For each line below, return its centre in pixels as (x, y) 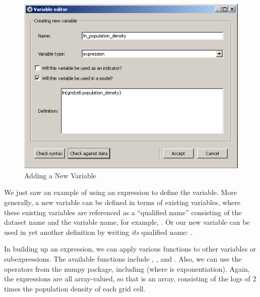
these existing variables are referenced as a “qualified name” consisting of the (123, 212)
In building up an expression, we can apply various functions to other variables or (130, 249)
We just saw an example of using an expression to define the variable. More (121, 192)
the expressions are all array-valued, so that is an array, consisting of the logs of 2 (130, 279)
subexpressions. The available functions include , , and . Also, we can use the (123, 259)
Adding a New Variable (60, 175)
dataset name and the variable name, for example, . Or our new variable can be (127, 222)
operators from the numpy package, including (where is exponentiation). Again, (127, 268)
